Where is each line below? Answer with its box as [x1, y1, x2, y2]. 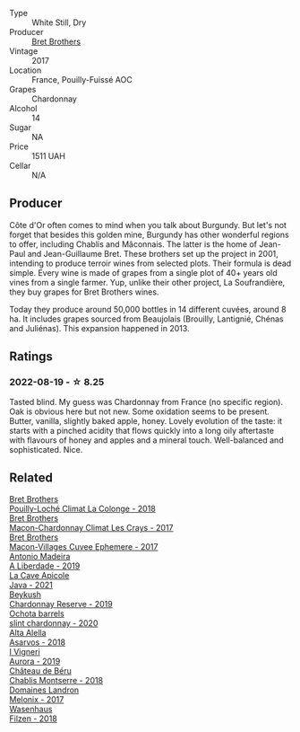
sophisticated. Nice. [9, 444, 83, 454]
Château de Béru [9, 666, 72, 676]
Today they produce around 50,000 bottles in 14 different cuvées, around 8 [9, 304, 287, 314]
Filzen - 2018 [9, 713, 58, 724]
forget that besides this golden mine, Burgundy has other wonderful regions [9, 229, 289, 240]
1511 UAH [31, 151, 65, 161]
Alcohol [9, 103, 38, 113]
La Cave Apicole [9, 570, 70, 581]
